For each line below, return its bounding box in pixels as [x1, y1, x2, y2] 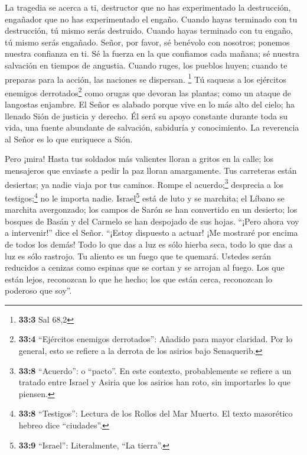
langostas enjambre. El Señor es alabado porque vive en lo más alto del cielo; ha [5, 98, 295, 110]
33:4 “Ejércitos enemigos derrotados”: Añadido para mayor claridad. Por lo [18, 333, 293, 345]
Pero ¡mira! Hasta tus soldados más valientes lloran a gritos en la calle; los [5, 152, 274, 165]
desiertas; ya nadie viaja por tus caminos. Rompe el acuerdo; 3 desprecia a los [5, 176, 284, 190]
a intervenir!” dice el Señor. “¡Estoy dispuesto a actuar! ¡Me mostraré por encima [5, 226, 298, 239]
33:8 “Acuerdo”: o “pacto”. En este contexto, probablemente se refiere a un [18, 364, 292, 376]
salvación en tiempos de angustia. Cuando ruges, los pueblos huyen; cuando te [5, 58, 288, 71]
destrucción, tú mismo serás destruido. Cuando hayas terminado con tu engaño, [5, 24, 293, 37]
